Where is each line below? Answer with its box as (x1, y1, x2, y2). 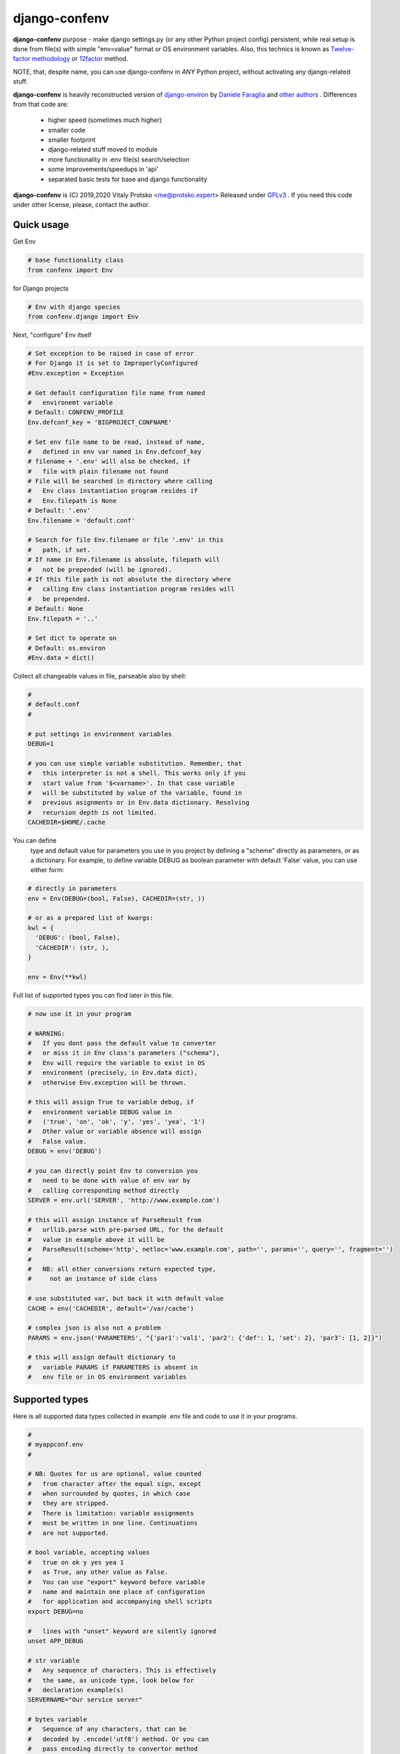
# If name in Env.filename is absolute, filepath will (27, 556, 220, 564)
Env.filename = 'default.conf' (27, 516, 136, 524)
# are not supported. (27, 1529, 110, 1537)
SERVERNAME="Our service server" (27, 1696, 143, 1704)
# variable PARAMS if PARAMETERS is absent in (27, 1363, 198, 1371)
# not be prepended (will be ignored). (27, 565, 172, 573)
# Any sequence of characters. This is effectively (27, 1666, 216, 1675)
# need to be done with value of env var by (27, 1177, 191, 1185)
